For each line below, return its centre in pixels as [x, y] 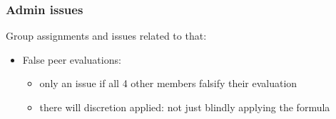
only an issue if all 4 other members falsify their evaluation [168, 83]
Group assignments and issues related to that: [106, 36]
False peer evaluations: [72, 59]
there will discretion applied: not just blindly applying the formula [185, 107]
